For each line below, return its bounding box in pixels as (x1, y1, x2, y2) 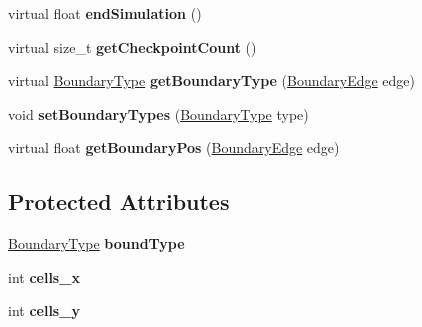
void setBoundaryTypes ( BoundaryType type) (8, 103, 309, 124)
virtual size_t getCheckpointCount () (8, 36, 257, 57)
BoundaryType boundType (8, 233, 185, 254)
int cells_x (8, 266, 80, 287)
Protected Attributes (8, 186, 230, 217)
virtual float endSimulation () (8, 3, 202, 23)
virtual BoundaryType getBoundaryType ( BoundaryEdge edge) (8, 70, 416, 91)
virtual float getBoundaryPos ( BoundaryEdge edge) (8, 137, 340, 158)
